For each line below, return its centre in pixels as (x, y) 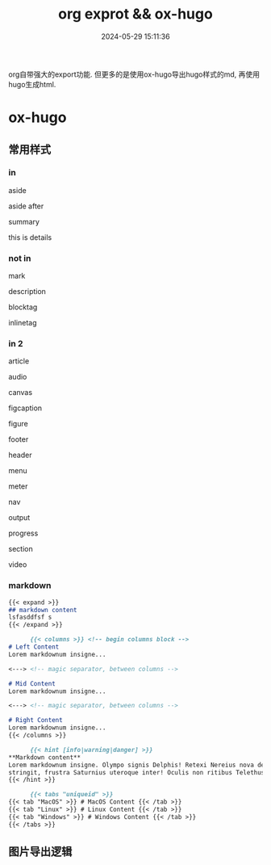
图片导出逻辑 (40, 852)
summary (24, 221)
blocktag (23, 307)
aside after (26, 206)
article (19, 361)
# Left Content (34, 647)
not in (20, 258)
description (27, 292)
